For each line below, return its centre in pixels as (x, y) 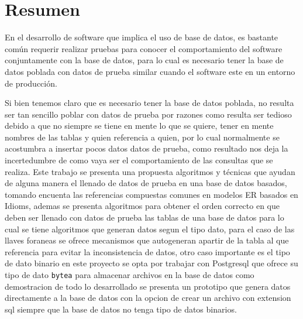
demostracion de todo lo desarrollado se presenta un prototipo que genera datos (148, 286)
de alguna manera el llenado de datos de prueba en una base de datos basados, (146, 183)
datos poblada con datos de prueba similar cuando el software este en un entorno (150, 71)
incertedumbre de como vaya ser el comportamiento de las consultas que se (139, 160)
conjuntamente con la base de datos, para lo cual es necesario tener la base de (144, 60)
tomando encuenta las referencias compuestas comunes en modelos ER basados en (151, 194)
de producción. (31, 83)
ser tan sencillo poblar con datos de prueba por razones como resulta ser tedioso (148, 114)
